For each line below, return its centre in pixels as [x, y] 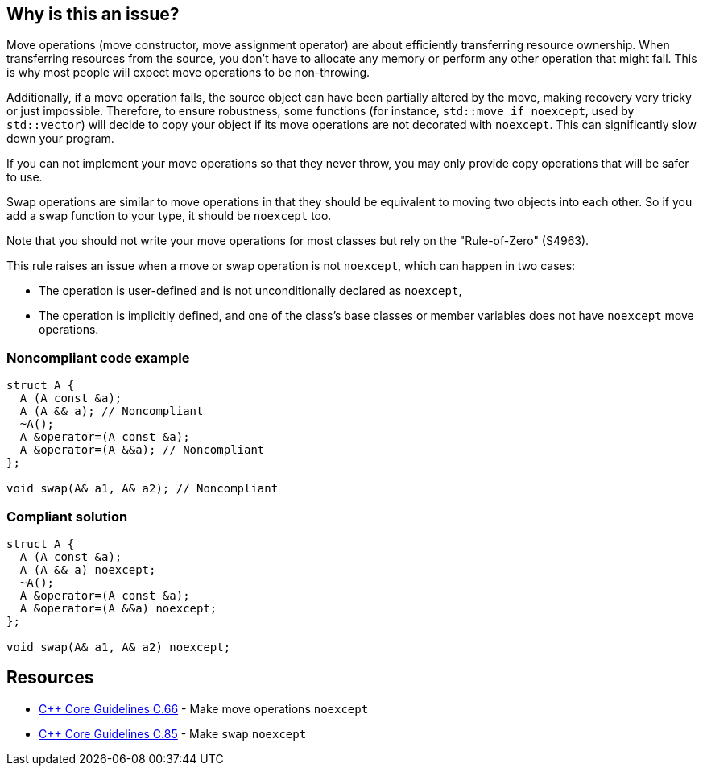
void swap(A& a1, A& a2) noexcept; [119, 647]
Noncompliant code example [98, 357]
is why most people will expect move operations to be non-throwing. [188, 73]
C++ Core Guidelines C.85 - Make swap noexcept [173, 733]
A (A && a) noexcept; [88, 569]
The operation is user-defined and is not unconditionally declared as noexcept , [250, 291]
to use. [25, 177]
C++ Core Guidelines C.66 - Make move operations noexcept [204, 708]
